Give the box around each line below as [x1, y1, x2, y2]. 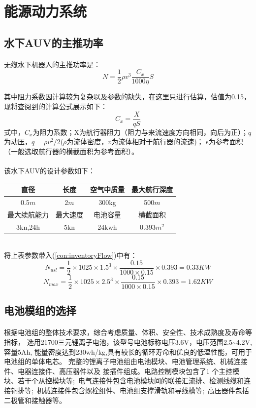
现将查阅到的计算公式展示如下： [4, 101, 107, 111]
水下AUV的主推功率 [4, 35, 103, 50]
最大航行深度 [131, 184, 173, 195]
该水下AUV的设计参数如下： [4, 165, 96, 176]
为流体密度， [66, 136, 108, 147]
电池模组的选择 [4, 303, 76, 318]
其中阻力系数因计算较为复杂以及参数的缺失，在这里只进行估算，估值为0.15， [4, 91, 251, 102]
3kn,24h [16, 221, 40, 232]
